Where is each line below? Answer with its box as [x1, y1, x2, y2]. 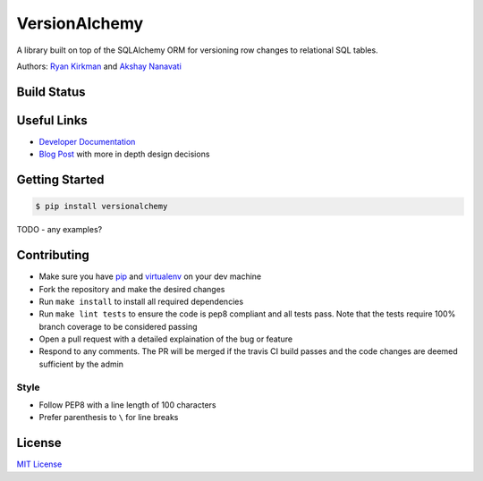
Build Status [16, 84, 86, 99]
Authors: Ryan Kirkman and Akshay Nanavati [16, 61, 182, 72]
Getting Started [16, 173, 105, 188]
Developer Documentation [38, 136, 136, 147]
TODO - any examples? [16, 224, 103, 235]
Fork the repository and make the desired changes [38, 283, 225, 294]
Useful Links [16, 113, 89, 128]
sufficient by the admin [38, 359, 124, 369]
